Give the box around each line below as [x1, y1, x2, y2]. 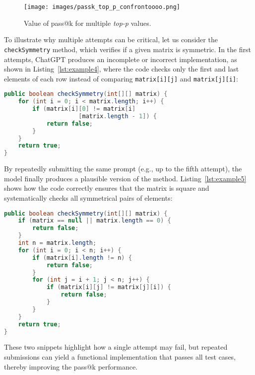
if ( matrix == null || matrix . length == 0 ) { [18, 217, 171, 225]
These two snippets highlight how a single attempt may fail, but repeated [4, 342, 228, 352]
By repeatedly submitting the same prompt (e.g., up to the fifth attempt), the [4, 163, 242, 174]
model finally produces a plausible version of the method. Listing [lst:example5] [4, 173, 247, 183]
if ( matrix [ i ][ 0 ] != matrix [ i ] [32, 105, 136, 113]
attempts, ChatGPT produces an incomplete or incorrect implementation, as [4, 54, 237, 64]
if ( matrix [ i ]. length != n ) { [32, 254, 132, 261]
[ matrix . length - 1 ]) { [78, 112, 157, 120]
